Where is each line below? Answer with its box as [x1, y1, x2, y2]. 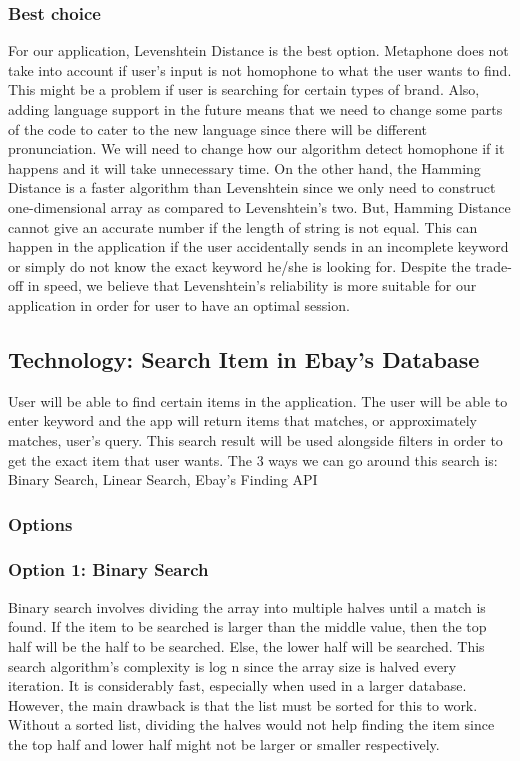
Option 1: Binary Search [8, 557, 209, 582]
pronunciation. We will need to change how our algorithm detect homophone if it [8, 138, 505, 159]
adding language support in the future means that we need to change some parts [8, 99, 503, 119]
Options [8, 511, 73, 536]
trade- [475, 255, 512, 276]
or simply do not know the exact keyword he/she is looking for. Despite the [8, 255, 471, 276]
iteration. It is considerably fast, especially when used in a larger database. [8, 675, 467, 696]
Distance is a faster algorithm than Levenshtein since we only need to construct [8, 177, 496, 198]
